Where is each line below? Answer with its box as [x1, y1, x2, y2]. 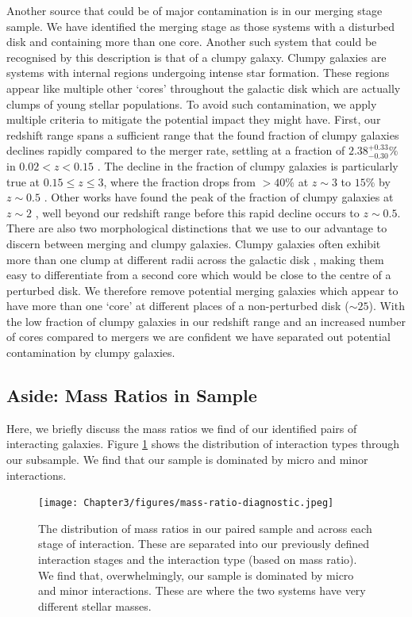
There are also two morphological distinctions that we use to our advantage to [6, 220, 387, 236]
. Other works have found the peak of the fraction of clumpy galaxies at [44, 189, 394, 205]
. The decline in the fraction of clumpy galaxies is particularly [97, 157, 399, 174]
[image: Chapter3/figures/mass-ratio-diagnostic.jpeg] [38, 497, 334, 509]
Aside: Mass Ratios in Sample [6, 383, 257, 408]
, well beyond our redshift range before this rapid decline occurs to [35, 204, 360, 220]
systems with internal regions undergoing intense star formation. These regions [6, 64, 390, 81]
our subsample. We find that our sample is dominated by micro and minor [6, 451, 368, 468]
